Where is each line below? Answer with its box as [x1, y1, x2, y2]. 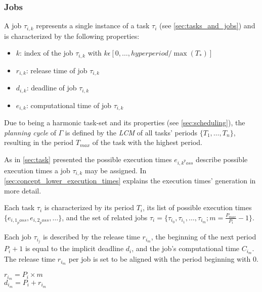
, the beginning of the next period [151, 231, 256, 242]
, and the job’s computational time [132, 243, 240, 254]
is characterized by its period [44, 202, 134, 213]
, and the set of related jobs [62, 212, 148, 222]
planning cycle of [4, 127, 56, 137]
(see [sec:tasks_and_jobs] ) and [159, 20, 255, 31]
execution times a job [4, 165, 70, 175]
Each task [4, 202, 35, 213]
